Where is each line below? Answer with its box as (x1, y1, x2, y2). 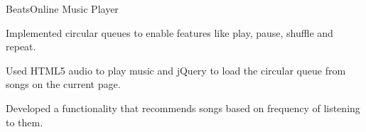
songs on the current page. (6, 77, 121, 92)
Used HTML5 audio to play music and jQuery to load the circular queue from (6, 62, 346, 77)
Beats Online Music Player (6, 1, 119, 16)
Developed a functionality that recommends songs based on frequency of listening (6, 100, 360, 115)
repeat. (6, 39, 36, 54)
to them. (6, 114, 43, 129)
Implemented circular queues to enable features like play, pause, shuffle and (6, 25, 333, 40)
